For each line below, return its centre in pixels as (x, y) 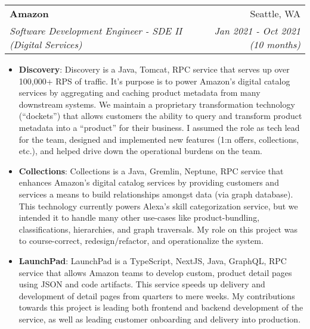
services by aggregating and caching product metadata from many (139, 93)
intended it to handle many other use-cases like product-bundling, (139, 217)
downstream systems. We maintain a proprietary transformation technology (157, 104)
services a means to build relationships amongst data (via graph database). (156, 194)
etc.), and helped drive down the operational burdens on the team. (140, 151)
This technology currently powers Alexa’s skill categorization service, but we (158, 206)
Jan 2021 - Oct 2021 (257, 31)
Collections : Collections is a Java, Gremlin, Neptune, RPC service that (151, 170)
